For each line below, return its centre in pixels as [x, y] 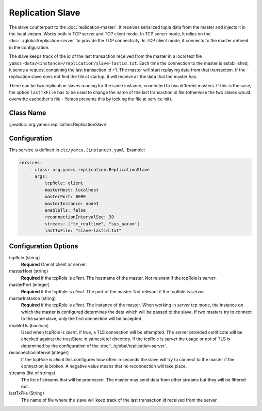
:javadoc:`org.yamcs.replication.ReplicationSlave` [58, 125]
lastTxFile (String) [27, 393]
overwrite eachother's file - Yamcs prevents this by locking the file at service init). [91, 99]
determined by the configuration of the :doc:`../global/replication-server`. [94, 346]
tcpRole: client [64, 183]
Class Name [27, 113]
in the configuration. [29, 47]
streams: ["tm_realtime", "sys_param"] [92, 224]
